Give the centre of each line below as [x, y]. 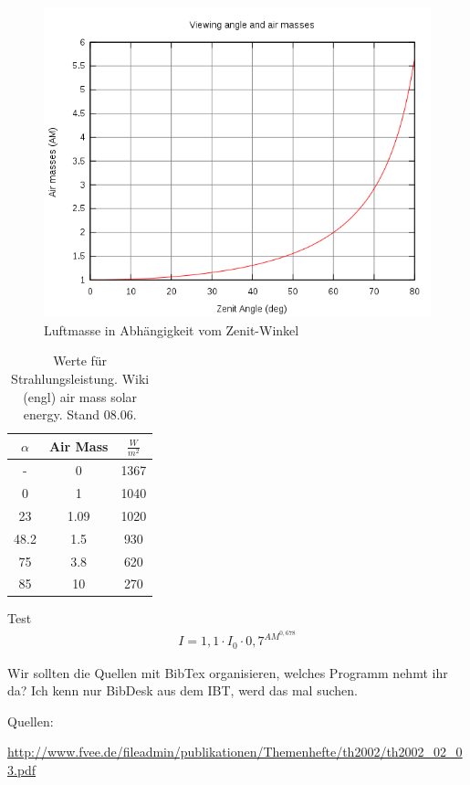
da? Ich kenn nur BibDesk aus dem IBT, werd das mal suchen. [183, 690]
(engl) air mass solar [80, 396]
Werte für [80, 361]
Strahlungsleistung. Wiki [80, 378]
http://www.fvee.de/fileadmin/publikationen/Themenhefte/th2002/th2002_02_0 [235, 752]
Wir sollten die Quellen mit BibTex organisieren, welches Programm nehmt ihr [228, 672]
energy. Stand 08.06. [80, 414]
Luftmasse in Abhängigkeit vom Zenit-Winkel [172, 329]
